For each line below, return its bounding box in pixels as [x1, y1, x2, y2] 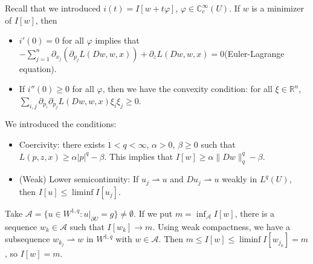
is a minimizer [251, 2, 304, 14]
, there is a [234, 206, 275, 219]
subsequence [5, 233, 50, 245]
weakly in [222, 173, 257, 185]
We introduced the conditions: [5, 117, 117, 130]
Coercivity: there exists [19, 137, 105, 150]
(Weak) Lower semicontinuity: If [19, 173, 139, 185]
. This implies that [104, 150, 173, 162]
